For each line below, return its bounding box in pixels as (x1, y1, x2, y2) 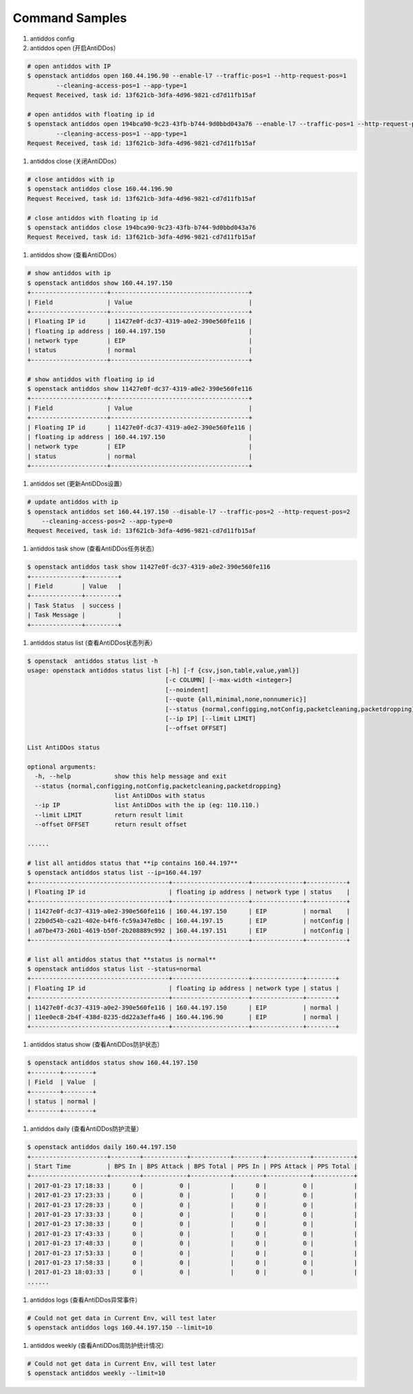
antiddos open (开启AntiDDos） (30, 43, 120, 52)
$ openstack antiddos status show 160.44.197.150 (27, 1059, 198, 1066)
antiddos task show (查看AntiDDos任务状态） (30, 544, 158, 553)
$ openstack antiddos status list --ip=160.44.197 (27, 869, 202, 877)
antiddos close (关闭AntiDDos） (30, 157, 120, 165)
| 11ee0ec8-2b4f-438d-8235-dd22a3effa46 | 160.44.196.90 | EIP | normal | (27, 1014, 340, 1021)
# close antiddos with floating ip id (27, 214, 158, 222)
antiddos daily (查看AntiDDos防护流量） (30, 1125, 143, 1133)
